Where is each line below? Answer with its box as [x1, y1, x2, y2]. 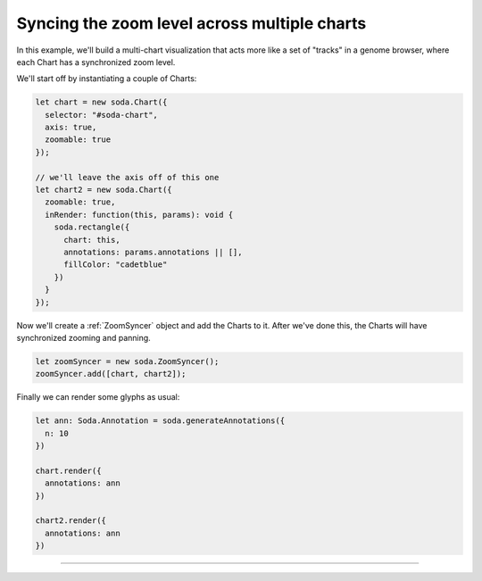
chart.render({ [35, 465, 102, 476]
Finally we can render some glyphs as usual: [16, 392, 180, 403]
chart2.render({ [35, 516, 107, 526]
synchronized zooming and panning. [16, 332, 151, 343]
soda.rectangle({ [54, 222, 130, 232]
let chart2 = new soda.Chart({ [35, 185, 173, 195]
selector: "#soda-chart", [45, 110, 158, 120]
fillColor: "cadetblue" [63, 260, 168, 270]
